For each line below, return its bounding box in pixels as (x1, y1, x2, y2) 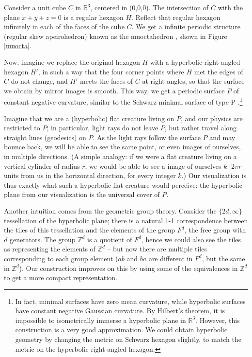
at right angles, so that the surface (142, 76, 245, 86)
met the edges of (194, 66, 243, 76)
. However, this (195, 315, 240, 325)
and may (209, 132, 236, 142)
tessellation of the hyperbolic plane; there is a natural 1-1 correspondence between (4, 215, 248, 225)
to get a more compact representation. (4, 272, 117, 283)
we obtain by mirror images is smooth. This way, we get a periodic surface (4, 85, 225, 95)
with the (218, 2, 243, 12)
